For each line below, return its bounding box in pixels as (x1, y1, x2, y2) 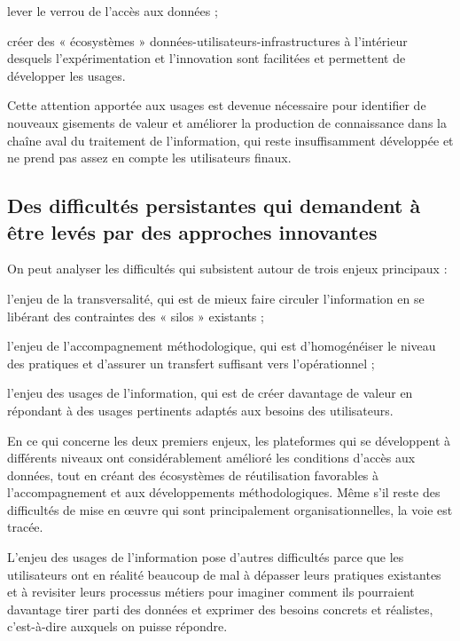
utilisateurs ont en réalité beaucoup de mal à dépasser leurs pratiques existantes (7, 565, 441, 583)
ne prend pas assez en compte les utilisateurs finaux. (7, 148, 292, 167)
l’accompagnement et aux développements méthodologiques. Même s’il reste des (7, 483, 441, 502)
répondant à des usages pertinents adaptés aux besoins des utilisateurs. (7, 400, 394, 419)
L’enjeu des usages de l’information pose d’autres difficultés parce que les (7, 548, 404, 566)
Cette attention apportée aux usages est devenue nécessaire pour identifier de (7, 96, 426, 115)
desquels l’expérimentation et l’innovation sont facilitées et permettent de (7, 49, 406, 67)
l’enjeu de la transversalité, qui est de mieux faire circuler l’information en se (7, 289, 425, 307)
